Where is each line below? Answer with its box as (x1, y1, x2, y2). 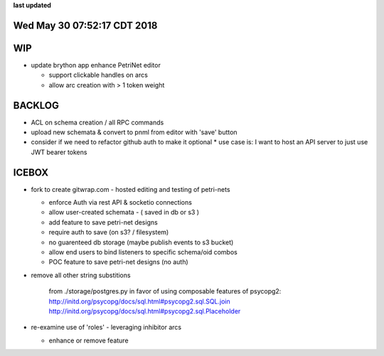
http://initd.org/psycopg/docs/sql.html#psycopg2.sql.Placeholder (48, 306, 241, 315)
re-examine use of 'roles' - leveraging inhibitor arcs (31, 323, 181, 332)
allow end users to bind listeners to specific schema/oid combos (48, 248, 238, 257)
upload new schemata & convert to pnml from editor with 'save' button (31, 128, 238, 136)
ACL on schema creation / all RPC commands (31, 118, 164, 126)
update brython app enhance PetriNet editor (31, 60, 161, 69)
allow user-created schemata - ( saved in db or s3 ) (48, 208, 199, 217)
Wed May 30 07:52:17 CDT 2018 (13, 19, 158, 31)
